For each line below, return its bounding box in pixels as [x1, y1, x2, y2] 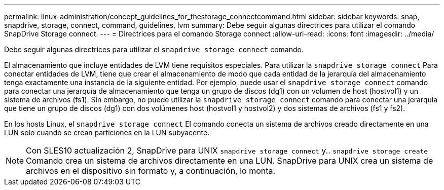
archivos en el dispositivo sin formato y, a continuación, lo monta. [26, 166, 276, 176]
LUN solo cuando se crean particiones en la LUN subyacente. [4, 128, 210, 137]
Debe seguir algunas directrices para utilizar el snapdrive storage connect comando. [4, 45, 304, 54]
